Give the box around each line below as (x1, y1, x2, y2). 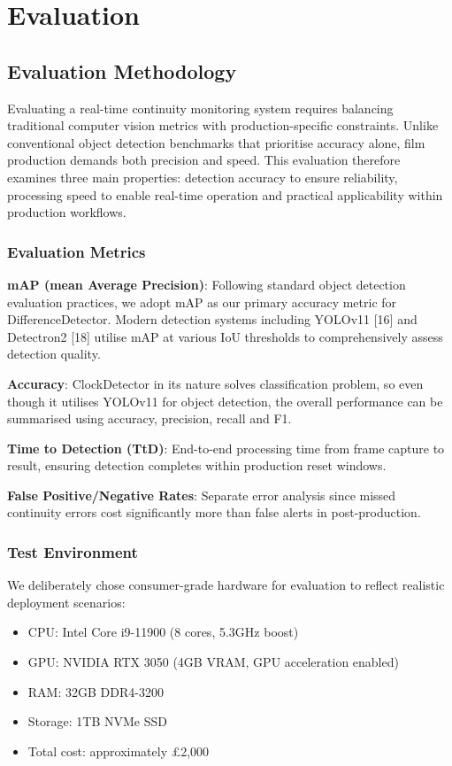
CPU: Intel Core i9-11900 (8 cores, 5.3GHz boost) (27, 623, 299, 641)
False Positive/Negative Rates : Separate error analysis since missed (7, 485, 396, 504)
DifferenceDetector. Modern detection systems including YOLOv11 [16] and (7, 310, 418, 329)
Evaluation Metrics (7, 240, 146, 262)
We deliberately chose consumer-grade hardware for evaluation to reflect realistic (7, 576, 445, 594)
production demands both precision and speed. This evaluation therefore (7, 151, 401, 169)
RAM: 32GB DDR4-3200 (27, 682, 164, 700)
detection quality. (7, 344, 101, 363)
